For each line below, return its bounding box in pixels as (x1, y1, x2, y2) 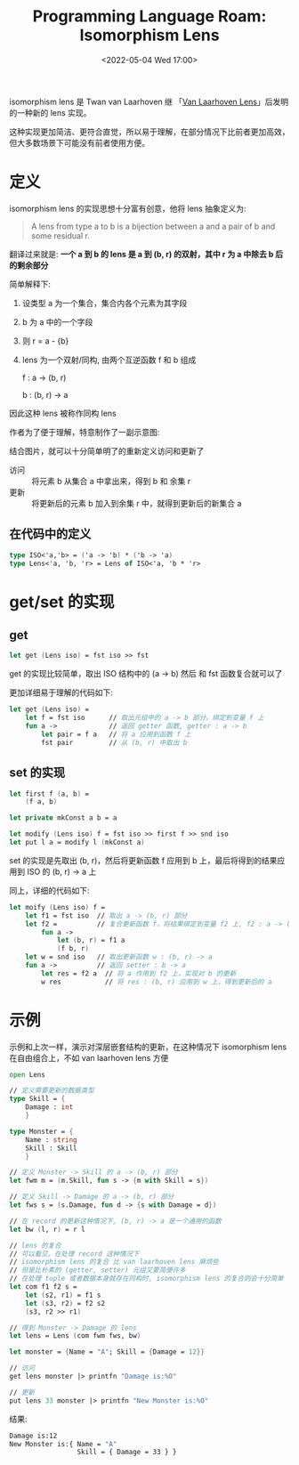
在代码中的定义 (9, 527, 92, 542)
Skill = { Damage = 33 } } (77, 1448, 177, 1457)
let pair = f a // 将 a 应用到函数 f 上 (41, 730, 191, 739)
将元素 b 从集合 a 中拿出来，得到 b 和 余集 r (31, 475, 191, 486)
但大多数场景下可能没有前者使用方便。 (9, 137, 149, 148)
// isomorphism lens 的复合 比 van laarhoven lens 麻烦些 (9, 1258, 220, 1267)
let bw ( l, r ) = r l (9, 1225, 86, 1234)
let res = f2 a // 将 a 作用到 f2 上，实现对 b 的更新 (41, 968, 237, 978)
